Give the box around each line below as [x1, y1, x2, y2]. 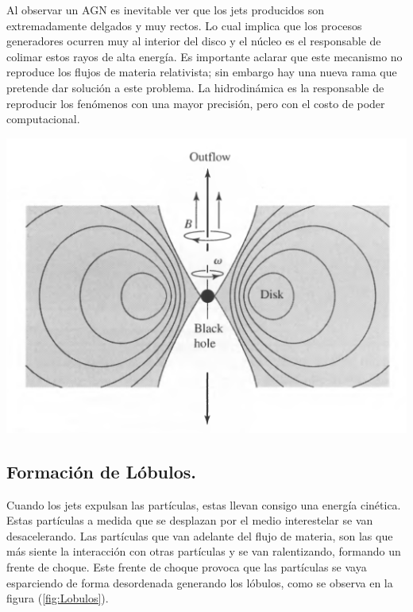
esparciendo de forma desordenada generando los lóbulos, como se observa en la [6, 574, 393, 591]
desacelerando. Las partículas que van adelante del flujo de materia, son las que [6, 527, 393, 544]
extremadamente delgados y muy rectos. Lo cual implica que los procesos [6, 17, 362, 33]
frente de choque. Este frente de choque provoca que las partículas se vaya [6, 559, 367, 575]
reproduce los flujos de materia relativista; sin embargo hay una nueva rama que [6, 64, 397, 80]
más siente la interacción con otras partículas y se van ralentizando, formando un [6, 543, 401, 560]
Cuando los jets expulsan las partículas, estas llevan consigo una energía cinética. [6, 496, 401, 513]
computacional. [6, 110, 80, 127]
